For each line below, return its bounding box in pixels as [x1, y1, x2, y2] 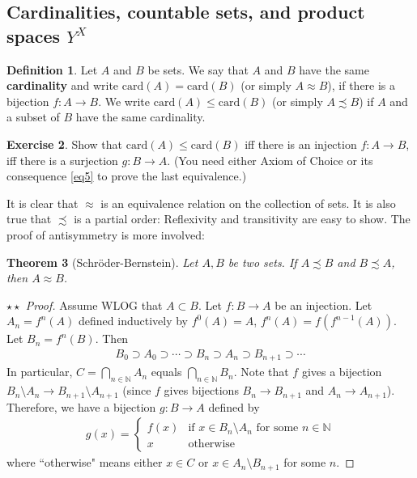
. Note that [233, 363, 289, 380]
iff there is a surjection [6, 151, 118, 168]
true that [6, 210, 52, 227]
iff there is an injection [245, 135, 357, 152]
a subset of [6, 108, 60, 125]
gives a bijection [301, 363, 382, 380]
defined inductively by [79, 312, 188, 329]
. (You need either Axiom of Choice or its [167, 151, 373, 168]
